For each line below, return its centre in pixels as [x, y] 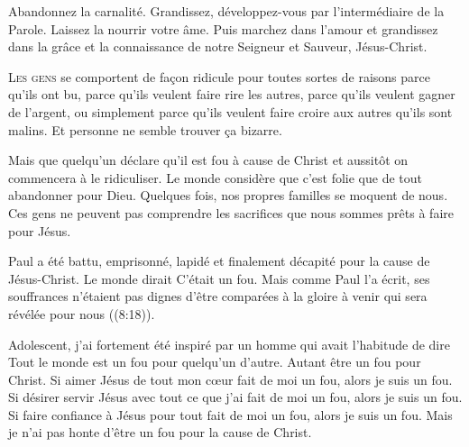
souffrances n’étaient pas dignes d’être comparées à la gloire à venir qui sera [218, 296]
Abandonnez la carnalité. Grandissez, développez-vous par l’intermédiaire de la [226, 11]
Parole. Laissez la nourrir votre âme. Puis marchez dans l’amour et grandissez [223, 28]
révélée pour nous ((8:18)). [82, 313]
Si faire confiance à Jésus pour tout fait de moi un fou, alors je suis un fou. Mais [230, 414]
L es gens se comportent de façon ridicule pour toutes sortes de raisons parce [219, 76]
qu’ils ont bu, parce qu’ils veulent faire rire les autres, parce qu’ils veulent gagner [232, 94]
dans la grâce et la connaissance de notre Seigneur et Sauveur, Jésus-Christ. [218, 46]
